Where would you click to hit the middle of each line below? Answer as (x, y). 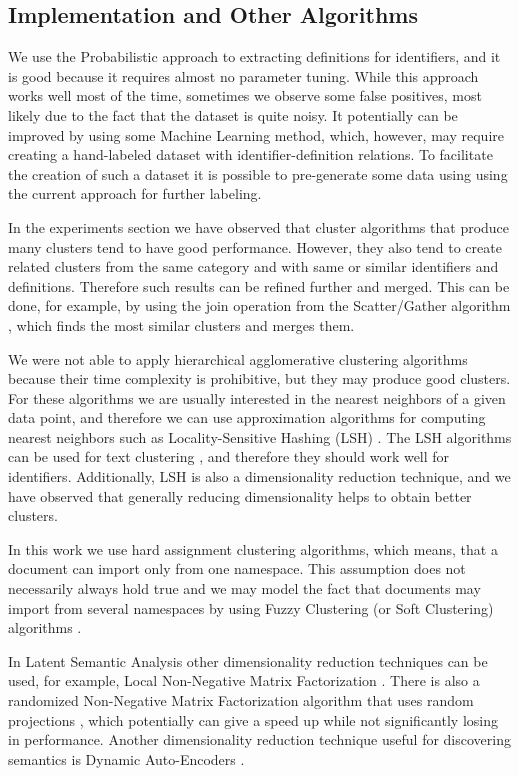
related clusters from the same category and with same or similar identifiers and (253, 266)
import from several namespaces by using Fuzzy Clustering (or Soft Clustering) (251, 607)
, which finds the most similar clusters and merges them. (181, 324)
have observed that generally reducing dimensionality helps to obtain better (240, 495)
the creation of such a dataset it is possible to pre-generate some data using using (258, 173)
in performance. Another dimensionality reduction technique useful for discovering (259, 739)
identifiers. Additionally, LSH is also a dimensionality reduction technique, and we (259, 476)
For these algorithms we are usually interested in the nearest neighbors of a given (257, 397)
